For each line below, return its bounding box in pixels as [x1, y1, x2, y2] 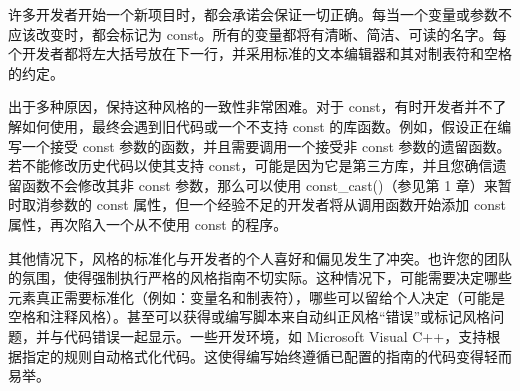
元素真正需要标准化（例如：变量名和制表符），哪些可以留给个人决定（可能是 [8, 286, 505, 307]
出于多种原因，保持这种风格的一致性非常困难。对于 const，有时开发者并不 [8, 96, 493, 117]
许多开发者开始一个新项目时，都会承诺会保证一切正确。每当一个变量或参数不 [8, 4, 512, 24]
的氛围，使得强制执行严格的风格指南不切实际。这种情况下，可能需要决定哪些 [8, 267, 512, 288]
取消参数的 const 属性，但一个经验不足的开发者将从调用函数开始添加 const [21, 194, 506, 215]
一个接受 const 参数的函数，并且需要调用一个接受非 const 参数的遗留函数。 [21, 135, 511, 156]
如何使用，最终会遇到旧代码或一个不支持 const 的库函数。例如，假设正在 [21, 115, 498, 136]
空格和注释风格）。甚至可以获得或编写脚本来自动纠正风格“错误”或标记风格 [8, 306, 491, 327]
